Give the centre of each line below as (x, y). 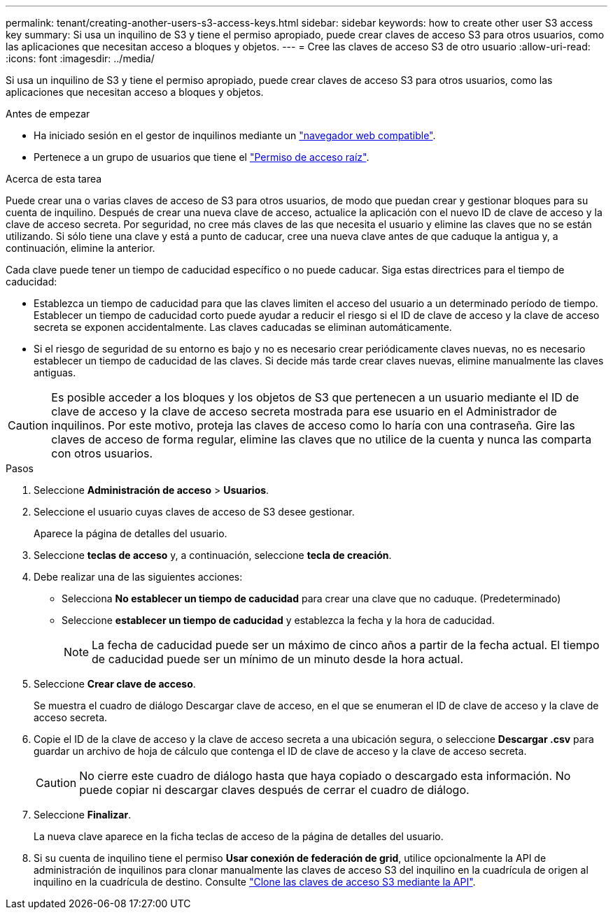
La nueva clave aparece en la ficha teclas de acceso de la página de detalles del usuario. (239, 836)
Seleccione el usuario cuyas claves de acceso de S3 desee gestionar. (194, 512)
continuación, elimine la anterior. (80, 248)
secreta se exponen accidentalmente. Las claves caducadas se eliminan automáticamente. (243, 327)
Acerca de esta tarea (54, 179)
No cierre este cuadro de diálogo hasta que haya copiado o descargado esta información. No (325, 776)
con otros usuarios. (102, 453)
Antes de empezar (48, 114)
